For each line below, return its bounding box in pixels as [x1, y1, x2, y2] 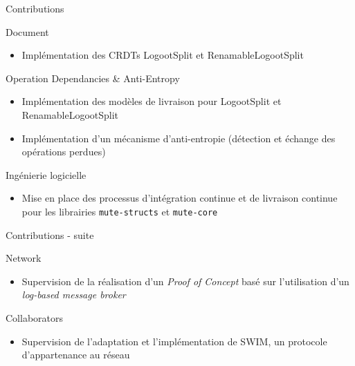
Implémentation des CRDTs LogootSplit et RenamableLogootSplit [21, 48, 304, 62]
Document [6, 24, 49, 39]
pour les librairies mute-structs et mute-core [21, 204, 218, 218]
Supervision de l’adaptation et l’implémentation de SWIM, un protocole [21, 334, 327, 348]
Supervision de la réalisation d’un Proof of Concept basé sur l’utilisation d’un [21, 273, 349, 288]
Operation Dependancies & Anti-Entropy [6, 70, 180, 85]
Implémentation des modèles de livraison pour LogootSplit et [21, 94, 282, 108]
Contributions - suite [6, 227, 94, 242]
